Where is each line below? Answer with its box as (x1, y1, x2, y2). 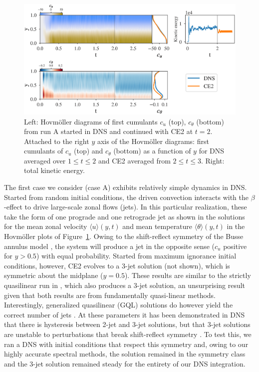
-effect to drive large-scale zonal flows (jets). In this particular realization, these (4, 201, 247, 212)
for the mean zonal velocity (4, 221, 87, 231)
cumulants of (24, 145, 63, 156)
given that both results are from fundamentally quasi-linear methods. (4, 289, 216, 300)
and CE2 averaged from (98, 155, 171, 165)
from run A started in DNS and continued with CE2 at (24, 126, 193, 136)
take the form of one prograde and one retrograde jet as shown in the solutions (4, 211, 245, 221)
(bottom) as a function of (113, 145, 191, 156)
